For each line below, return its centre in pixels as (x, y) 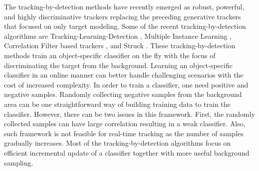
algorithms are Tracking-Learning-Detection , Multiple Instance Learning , (118, 36)
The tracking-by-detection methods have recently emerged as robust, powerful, (124, 6)
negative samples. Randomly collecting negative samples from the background (123, 94)
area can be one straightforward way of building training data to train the (117, 104)
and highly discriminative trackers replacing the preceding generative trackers (123, 16)
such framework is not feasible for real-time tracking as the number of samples (124, 133)
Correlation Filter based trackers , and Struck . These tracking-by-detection (120, 45)
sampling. (19, 162)
